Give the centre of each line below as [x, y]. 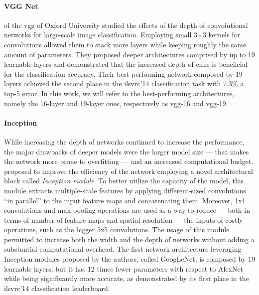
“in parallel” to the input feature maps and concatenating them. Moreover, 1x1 [125, 200]
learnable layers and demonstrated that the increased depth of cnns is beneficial [126, 64]
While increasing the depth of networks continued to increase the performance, [124, 141]
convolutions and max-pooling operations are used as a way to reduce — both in [127, 210]
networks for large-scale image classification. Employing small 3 [101, 35]
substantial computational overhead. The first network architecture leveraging [123, 249]
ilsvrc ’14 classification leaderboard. [57, 288]
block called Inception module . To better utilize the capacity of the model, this [124, 181]
